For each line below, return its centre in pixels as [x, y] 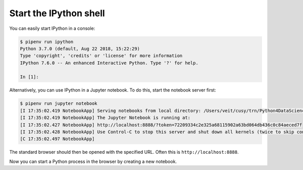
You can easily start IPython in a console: [52, 28]
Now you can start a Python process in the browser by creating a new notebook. [93, 161]
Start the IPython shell [57, 13]
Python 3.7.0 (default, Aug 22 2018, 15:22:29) [80, 49]
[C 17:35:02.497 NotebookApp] [57, 139]
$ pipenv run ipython [47, 41]
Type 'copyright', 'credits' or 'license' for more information [101, 56]
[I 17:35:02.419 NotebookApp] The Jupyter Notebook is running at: [105, 118]
